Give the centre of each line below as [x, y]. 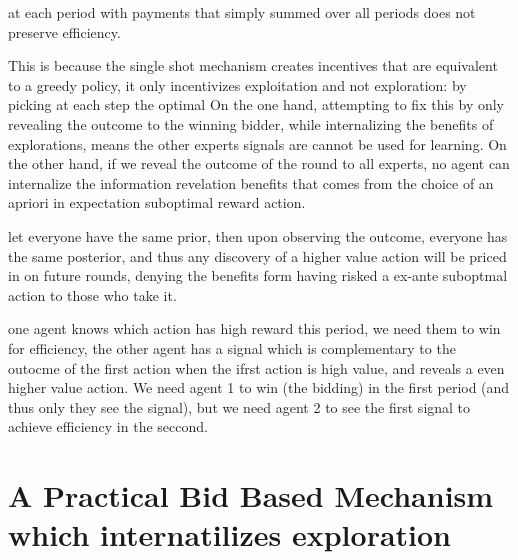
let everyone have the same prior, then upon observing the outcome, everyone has [258, 235]
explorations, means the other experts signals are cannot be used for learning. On [257, 143]
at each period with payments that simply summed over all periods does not [242, 12]
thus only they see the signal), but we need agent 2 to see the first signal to [239, 406]
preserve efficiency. [64, 31]
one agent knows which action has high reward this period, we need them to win [254, 328]
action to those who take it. [92, 294]
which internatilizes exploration [229, 534]
